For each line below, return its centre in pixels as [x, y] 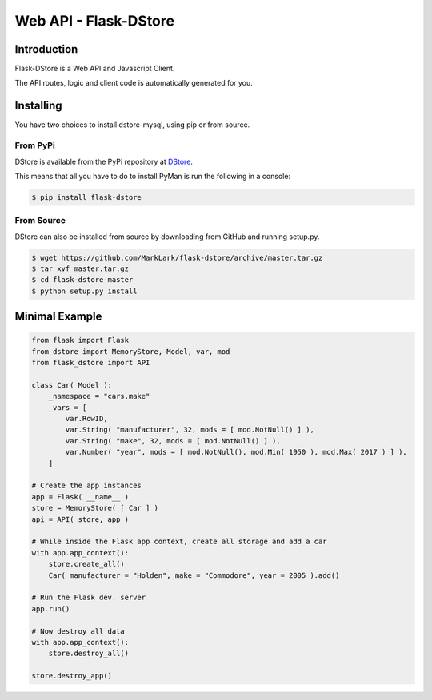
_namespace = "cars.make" [99, 396]
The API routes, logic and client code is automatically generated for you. [134, 83]
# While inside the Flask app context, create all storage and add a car [179, 542]
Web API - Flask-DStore [95, 21]
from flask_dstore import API [91, 363]
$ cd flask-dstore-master [82, 280]
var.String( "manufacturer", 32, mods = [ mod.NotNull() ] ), [190, 430]
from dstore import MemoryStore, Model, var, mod [131, 351]
